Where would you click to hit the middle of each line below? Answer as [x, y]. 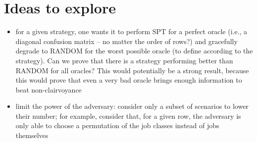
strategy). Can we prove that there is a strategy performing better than [124, 60]
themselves [32, 135]
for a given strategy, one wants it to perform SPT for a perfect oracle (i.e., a [131, 31]
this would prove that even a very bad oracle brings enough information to [129, 80]
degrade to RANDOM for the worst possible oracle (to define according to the [134, 51]
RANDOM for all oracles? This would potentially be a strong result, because [132, 70]
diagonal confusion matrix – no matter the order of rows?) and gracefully [127, 41]
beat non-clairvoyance [49, 89]
